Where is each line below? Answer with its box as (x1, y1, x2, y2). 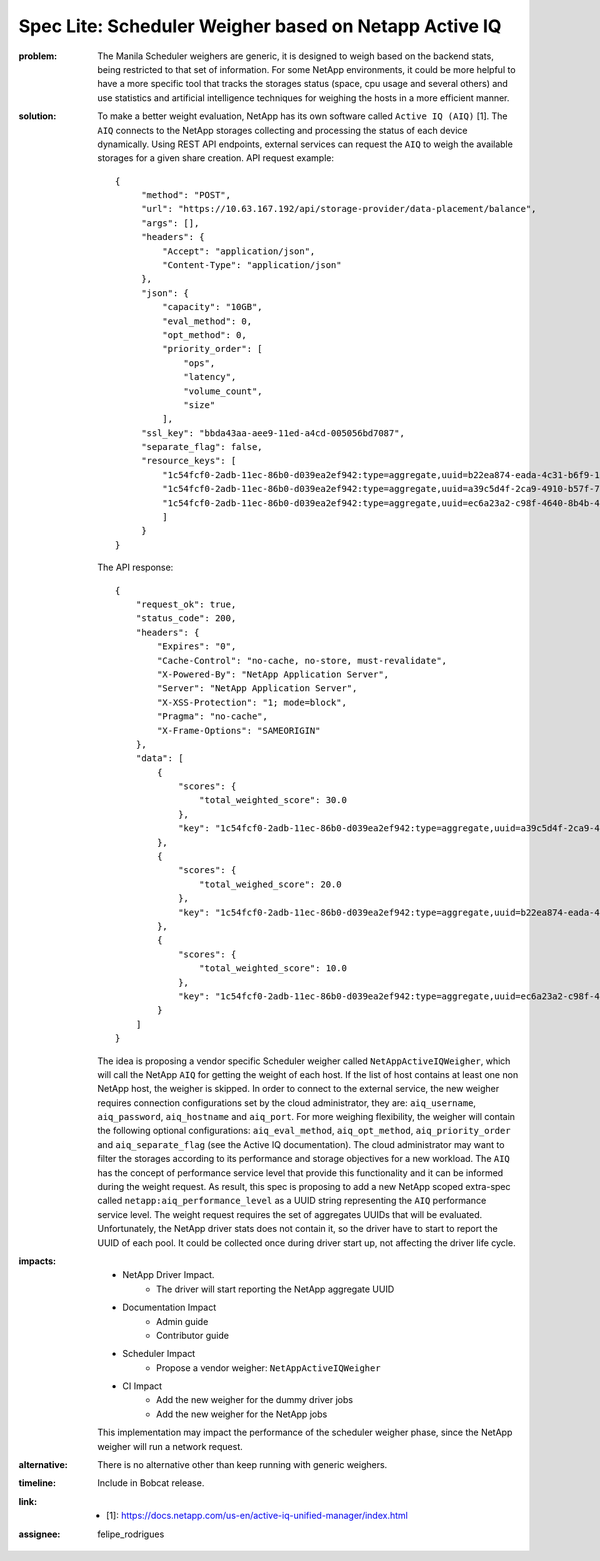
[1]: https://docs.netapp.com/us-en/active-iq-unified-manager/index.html (106, 1510, 409, 1522)
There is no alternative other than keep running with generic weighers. (97, 1459, 388, 1471)
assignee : (18, 1528, 61, 1540)
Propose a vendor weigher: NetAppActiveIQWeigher (156, 1361, 381, 1374)
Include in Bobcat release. (97, 1477, 205, 1489)
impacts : (18, 1255, 57, 1267)
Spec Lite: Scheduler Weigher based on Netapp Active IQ (18, 15, 502, 37)
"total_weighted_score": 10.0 (198, 963, 347, 974)
